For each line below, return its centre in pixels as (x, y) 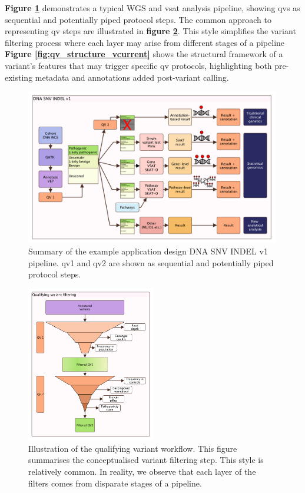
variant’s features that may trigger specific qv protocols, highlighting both (138, 65)
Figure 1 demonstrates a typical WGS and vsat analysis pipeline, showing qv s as (152, 8)
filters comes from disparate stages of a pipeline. (115, 483)
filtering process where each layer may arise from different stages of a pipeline (145, 42)
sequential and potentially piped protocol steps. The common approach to (138, 19)
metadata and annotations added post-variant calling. (132, 77)
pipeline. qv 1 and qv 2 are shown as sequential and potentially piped (151, 262)
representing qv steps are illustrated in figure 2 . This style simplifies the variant (150, 31)
